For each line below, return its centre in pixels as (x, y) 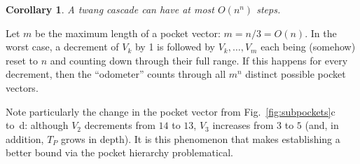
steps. (269, 9)
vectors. (22, 87)
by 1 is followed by (175, 47)
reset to (22, 60)
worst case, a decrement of (62, 47)
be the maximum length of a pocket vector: (128, 33)
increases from (243, 125)
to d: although (37, 125)
